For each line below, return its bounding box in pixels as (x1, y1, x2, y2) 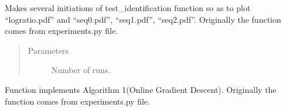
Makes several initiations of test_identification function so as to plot (5, 2, 251, 13)
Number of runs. (51, 64, 111, 76)
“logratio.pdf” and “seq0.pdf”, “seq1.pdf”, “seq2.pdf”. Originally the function (5, 13, 281, 25)
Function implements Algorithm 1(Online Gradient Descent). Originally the (5, 83, 277, 95)
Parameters (28, 44, 69, 56)
